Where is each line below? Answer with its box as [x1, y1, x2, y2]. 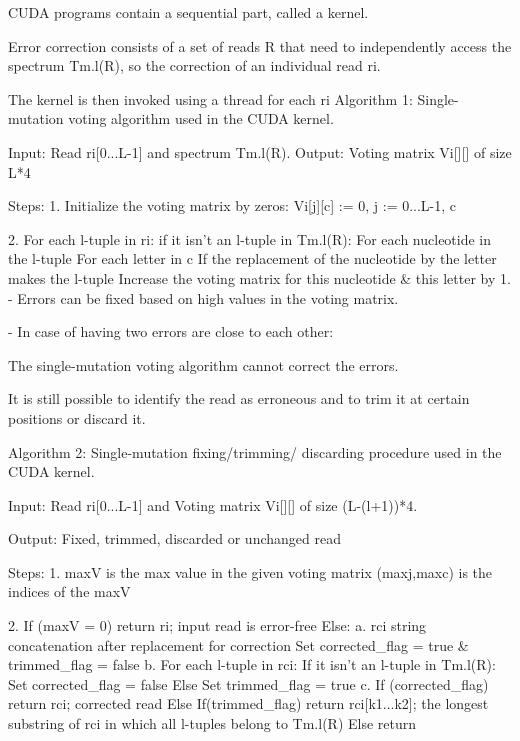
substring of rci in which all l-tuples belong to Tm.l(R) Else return [8, 713, 417, 734]
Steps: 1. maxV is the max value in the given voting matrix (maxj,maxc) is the [8, 561, 493, 582]
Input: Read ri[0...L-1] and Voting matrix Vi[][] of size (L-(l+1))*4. [8, 494, 418, 515]
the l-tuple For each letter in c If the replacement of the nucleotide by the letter [8, 248, 497, 269]
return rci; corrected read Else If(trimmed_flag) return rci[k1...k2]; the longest [8, 693, 489, 714]
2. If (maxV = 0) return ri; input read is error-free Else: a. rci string [8, 615, 427, 636]
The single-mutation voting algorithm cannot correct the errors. [8, 354, 399, 375]
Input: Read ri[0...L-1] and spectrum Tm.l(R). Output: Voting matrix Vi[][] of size [8, 141, 512, 162]
